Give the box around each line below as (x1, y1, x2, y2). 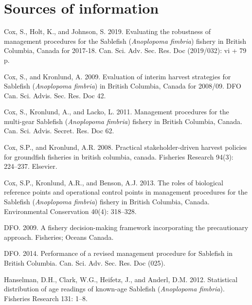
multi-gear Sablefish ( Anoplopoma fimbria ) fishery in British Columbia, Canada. (4, 116, 242, 126)
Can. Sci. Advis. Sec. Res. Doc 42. (4, 90, 106, 100)
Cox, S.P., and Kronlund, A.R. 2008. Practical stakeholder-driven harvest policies (4, 142, 247, 152)
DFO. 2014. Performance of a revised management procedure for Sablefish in (4, 248, 233, 258)
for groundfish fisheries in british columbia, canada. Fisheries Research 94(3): (4, 151, 234, 161)
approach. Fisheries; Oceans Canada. (4, 232, 114, 242)
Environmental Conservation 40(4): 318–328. (4, 206, 137, 216)
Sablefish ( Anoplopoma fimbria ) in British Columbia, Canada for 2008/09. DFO (4, 81, 241, 91)
